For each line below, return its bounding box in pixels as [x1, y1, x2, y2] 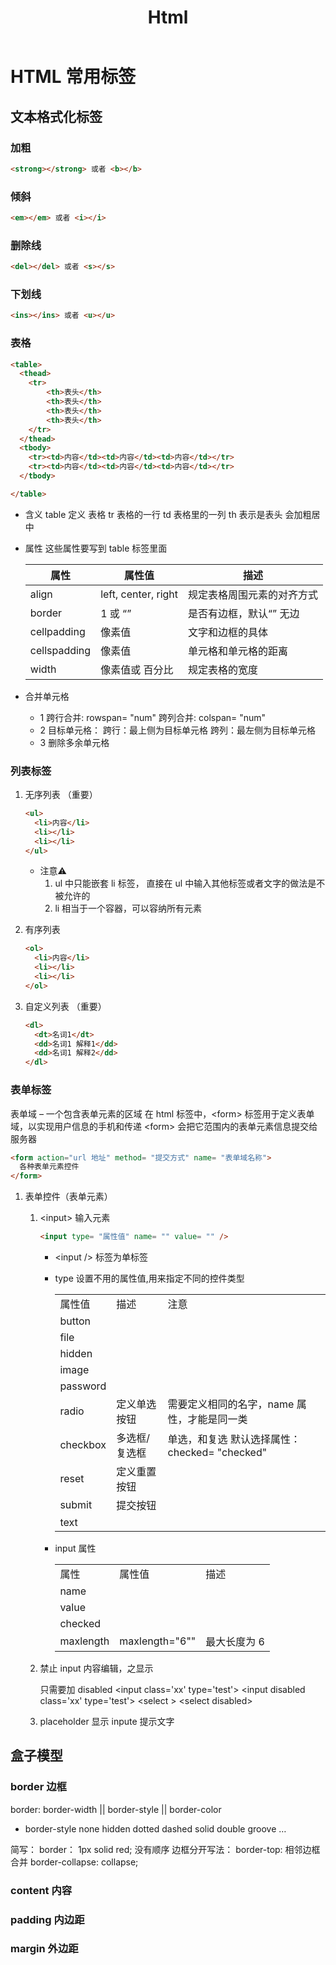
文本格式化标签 [10, 108, 103, 125]
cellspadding [29, 643, 92, 657]
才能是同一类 [187, 1412, 248, 1426]
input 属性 [54, 1542, 97, 1555]
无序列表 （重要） [24, 789, 98, 801]
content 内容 [10, 1883, 73, 1897]
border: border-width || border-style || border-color [10, 1803, 222, 1815]
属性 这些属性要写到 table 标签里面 [24, 542, 168, 554]
